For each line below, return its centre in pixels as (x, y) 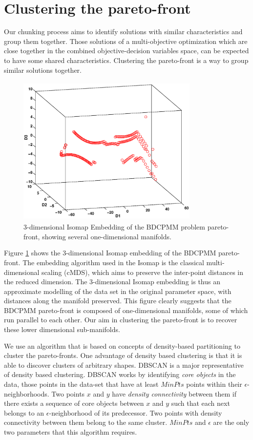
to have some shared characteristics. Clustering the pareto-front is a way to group (126, 60)
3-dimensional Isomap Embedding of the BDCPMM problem (114, 227)
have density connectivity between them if (174, 393)
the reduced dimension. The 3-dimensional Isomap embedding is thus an (112, 282)
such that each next (200, 403)
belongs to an (24, 412)
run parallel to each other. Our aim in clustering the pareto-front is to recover (121, 320)
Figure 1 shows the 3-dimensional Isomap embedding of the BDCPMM (110, 253)
